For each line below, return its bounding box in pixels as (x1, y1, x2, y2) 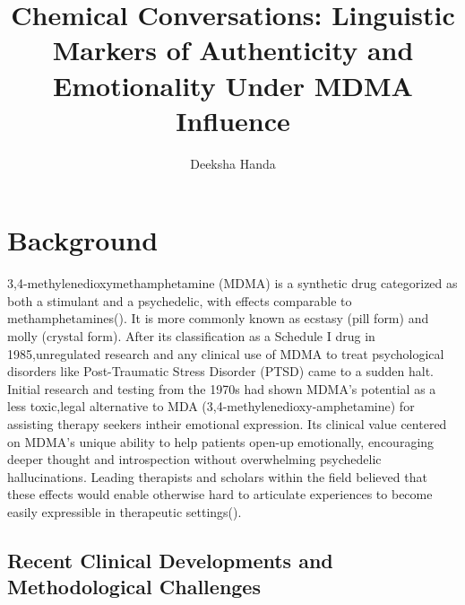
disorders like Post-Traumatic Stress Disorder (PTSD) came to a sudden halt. (7, 362, 434, 381)
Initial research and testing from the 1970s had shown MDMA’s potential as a (7, 379, 436, 398)
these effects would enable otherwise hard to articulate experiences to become (7, 485, 433, 504)
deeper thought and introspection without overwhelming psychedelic (7, 450, 382, 469)
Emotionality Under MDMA (53, 66, 413, 103)
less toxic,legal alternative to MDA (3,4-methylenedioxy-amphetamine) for (7, 397, 415, 416)
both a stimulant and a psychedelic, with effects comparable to (7, 291, 352, 310)
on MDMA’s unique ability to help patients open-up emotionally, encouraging (7, 432, 435, 451)
